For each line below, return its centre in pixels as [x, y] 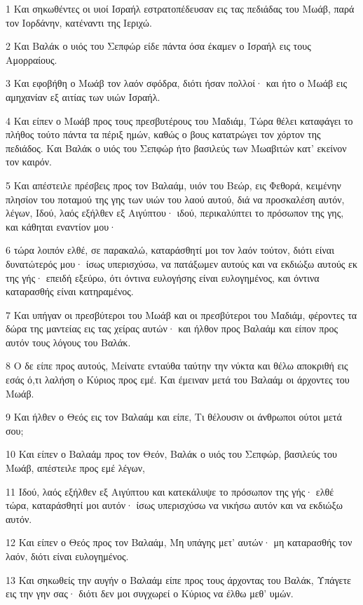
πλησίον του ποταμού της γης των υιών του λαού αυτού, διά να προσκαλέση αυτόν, [175, 199]
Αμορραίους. [32, 59]
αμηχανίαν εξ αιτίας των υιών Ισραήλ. [83, 96]
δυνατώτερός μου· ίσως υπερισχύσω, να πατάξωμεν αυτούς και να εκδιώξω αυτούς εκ [181, 263]
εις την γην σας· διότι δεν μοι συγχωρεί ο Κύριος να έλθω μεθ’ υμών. [150, 593]
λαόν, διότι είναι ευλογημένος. [67, 556]
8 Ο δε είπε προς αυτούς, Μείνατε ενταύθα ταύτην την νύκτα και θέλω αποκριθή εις [177, 366]
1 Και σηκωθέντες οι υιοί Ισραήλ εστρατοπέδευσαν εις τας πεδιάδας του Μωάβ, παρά [180, 8]
